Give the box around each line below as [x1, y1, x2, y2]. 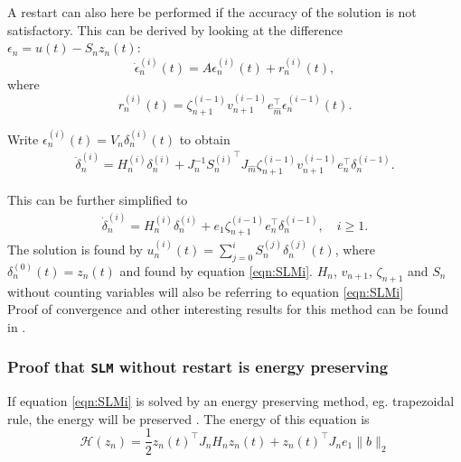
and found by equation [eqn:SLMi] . [119, 261, 313, 280]
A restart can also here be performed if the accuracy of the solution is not [7, 3, 417, 21]
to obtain [179, 129, 230, 148]
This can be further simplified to [7, 190, 188, 209]
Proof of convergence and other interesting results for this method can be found [7, 300, 449, 319]
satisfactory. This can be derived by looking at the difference [7, 20, 343, 39]
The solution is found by [7, 240, 143, 259]
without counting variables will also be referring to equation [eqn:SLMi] [7, 282, 404, 300]
